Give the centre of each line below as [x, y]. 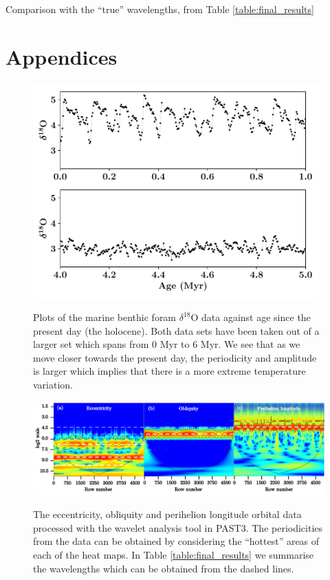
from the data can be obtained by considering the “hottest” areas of [176, 541]
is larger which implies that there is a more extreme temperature [169, 371]
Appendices [62, 56]
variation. [53, 385]
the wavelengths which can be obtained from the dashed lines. [164, 568]
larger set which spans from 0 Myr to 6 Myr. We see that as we [167, 344]
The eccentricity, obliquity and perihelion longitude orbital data [167, 514]
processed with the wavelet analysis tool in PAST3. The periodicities [178, 527]
